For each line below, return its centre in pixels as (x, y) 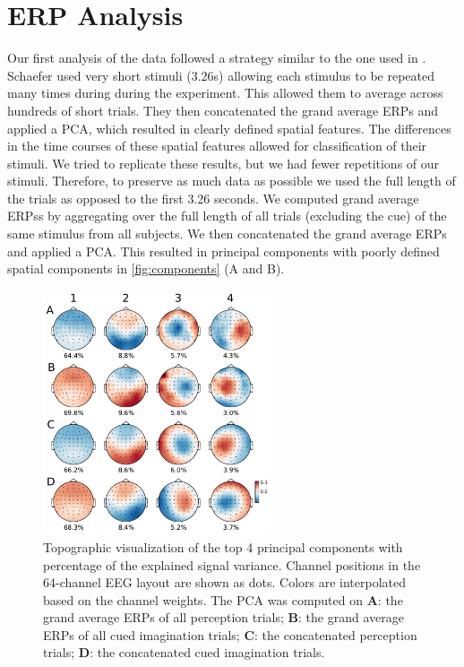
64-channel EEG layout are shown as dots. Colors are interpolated (225, 582)
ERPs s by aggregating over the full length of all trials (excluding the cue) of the (227, 216)
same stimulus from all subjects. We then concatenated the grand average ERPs (227, 234)
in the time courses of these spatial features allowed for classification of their (217, 146)
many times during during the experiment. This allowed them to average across (225, 93)
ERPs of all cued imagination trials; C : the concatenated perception (230, 634)
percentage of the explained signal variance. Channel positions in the (232, 564)
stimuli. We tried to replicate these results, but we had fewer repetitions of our (223, 163)
